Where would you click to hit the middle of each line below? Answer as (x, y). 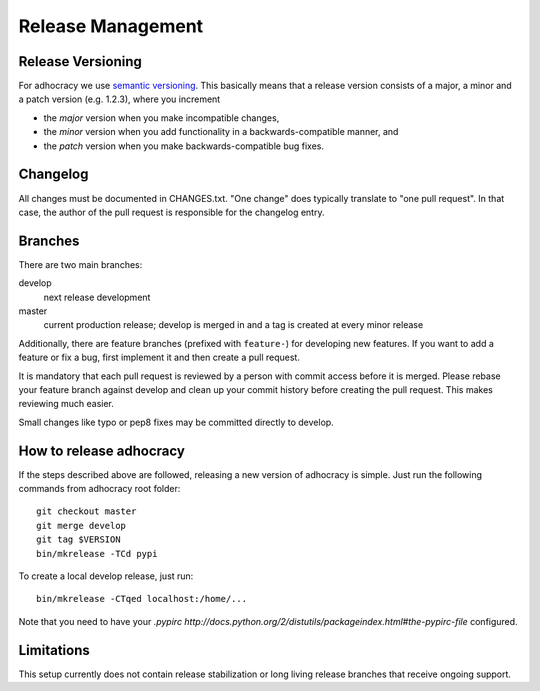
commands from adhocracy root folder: (99, 489)
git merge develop (81, 525)
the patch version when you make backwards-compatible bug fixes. (184, 146)
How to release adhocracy (101, 450)
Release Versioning (80, 61)
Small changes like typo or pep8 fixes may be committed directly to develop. (176, 422)
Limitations (54, 650)
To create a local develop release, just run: (106, 576)
